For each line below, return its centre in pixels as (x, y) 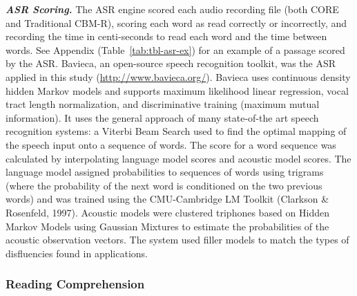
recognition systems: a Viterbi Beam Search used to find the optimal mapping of (176, 131)
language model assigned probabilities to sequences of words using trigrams (165, 172)
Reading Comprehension (75, 284)
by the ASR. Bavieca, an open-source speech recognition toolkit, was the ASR (171, 63)
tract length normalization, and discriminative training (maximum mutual (163, 104)
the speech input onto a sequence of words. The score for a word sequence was (171, 144)
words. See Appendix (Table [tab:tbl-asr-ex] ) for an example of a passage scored (175, 49)
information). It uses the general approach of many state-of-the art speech (162, 117)
